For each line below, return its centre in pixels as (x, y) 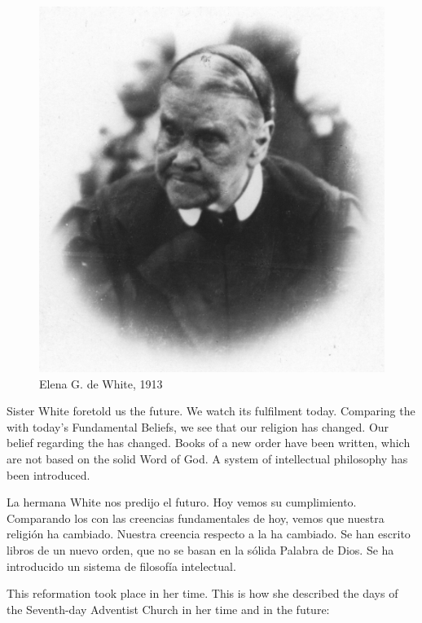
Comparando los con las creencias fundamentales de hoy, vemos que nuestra (196, 518)
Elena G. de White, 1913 (101, 383)
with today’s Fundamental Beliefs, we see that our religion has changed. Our (198, 426)
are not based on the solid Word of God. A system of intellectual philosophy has (207, 458)
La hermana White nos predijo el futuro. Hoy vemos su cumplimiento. (182, 502)
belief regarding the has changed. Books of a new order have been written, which (209, 443)
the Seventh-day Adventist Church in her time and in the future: (168, 609)
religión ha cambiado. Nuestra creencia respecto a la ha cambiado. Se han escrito (209, 534)
